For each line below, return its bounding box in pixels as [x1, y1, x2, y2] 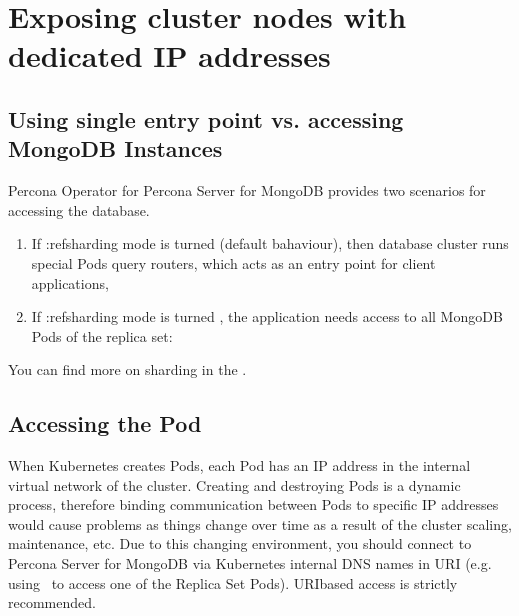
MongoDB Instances [8, 133, 223, 164]
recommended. [8, 592, 96, 613]
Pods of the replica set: [31, 325, 173, 346]
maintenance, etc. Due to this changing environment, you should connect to [8, 533, 472, 554]
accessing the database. [8, 199, 150, 220]
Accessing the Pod [8, 408, 202, 439]
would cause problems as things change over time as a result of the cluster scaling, [8, 513, 512, 534]
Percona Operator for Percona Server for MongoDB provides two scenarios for [8, 180, 486, 201]
